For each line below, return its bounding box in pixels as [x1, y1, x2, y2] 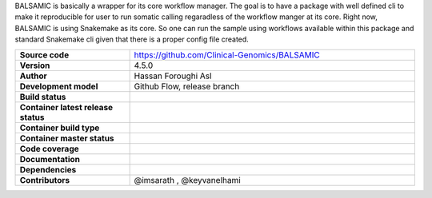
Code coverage [19, 143, 79, 154]
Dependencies [19, 164, 77, 175]
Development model [19, 81, 98, 92]
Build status [19, 91, 66, 102]
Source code [19, 49, 70, 60]
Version [19, 60, 50, 71]
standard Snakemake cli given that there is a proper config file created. [14, 34, 250, 44]
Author [19, 70, 47, 81]
